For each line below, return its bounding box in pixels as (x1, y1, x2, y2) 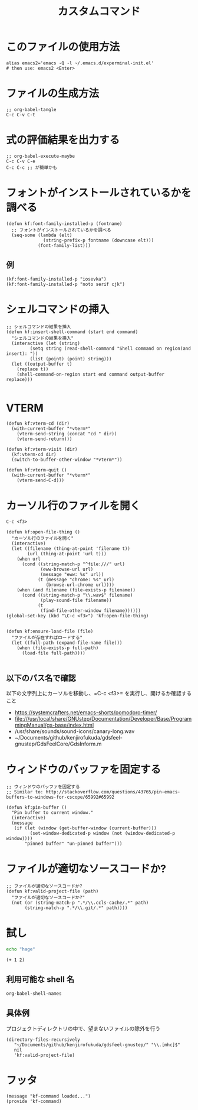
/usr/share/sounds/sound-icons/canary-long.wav (14, 728, 135, 735)
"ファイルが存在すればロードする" (11, 635, 83, 641)
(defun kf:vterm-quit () (6, 467, 67, 473)
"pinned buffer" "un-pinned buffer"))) (24, 841, 123, 847)
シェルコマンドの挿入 (6, 302, 110, 316)
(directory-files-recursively (6, 1037, 81, 1043)
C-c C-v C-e (6, 158, 35, 164)
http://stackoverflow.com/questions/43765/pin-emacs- (45, 789, 181, 795)
